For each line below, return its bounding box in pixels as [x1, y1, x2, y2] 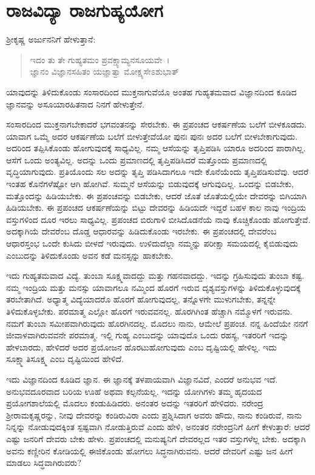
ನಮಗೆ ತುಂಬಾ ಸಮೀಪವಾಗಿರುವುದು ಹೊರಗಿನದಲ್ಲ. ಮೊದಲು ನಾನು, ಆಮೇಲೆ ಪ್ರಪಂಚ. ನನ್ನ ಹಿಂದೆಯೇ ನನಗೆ [6, 316, 308, 329]
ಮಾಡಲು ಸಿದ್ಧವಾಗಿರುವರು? [6, 456, 81, 469]
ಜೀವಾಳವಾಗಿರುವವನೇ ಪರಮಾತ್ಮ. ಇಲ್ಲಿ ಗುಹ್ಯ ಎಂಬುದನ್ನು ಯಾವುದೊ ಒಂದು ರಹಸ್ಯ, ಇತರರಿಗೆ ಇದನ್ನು [6, 329, 289, 341]
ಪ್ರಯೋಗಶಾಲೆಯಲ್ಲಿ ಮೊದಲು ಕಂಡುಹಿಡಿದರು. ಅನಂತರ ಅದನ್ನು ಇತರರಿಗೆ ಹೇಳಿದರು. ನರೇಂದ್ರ [6, 397, 263, 409]
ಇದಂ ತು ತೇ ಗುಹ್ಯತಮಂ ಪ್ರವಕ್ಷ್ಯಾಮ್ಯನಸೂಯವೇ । [30, 53, 170, 66]
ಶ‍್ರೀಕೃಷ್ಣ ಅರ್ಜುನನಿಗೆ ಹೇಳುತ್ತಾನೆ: [6, 33, 96, 46]
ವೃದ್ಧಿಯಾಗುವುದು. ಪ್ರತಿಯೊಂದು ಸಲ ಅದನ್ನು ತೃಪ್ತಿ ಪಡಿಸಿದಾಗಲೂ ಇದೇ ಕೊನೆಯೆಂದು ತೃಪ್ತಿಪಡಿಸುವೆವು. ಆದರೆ [6, 165, 309, 178]
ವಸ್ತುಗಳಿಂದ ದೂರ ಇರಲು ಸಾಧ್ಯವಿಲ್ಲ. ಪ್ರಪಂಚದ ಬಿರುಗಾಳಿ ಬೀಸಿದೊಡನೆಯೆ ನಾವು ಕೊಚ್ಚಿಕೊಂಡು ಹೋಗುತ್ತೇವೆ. [6, 213, 311, 225]
